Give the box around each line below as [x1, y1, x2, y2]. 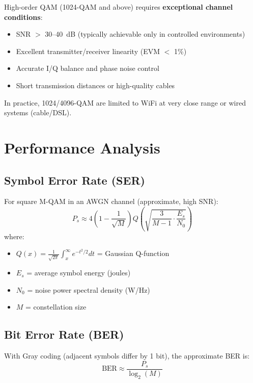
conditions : [4, 11, 43, 22]
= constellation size [25, 301, 87, 312]
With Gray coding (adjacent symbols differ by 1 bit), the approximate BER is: [4, 350, 250, 361]
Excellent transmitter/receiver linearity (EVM [16, 45, 160, 56]
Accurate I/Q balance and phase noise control [16, 63, 159, 73]
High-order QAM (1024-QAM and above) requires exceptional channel [4, 2, 233, 12]
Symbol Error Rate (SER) [4, 172, 145, 188]
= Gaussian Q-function [97, 248, 170, 259]
